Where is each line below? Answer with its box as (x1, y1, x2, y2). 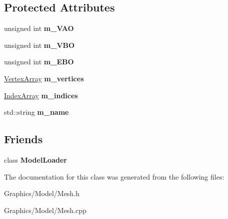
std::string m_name (4, 107, 69, 117)
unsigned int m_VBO (4, 39, 75, 50)
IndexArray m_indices (4, 90, 78, 100)
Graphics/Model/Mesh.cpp (4, 205, 86, 215)
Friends (4, 131, 43, 147)
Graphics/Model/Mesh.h (4, 188, 79, 199)
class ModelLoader (4, 154, 67, 165)
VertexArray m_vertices (4, 73, 84, 83)
